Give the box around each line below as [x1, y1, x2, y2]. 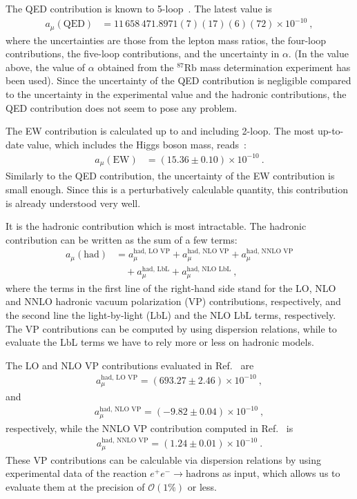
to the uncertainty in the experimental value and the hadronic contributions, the [6, 86, 347, 101]
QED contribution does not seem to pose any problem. [6, 100, 238, 115]
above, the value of [6, 59, 86, 74]
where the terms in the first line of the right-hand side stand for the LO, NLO [6, 280, 336, 295]
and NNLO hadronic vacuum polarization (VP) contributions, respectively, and [6, 294, 341, 309]
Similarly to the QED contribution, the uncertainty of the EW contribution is [6, 168, 335, 183]
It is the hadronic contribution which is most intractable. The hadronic [6, 219, 307, 233]
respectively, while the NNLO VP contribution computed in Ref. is [6, 420, 293, 435]
